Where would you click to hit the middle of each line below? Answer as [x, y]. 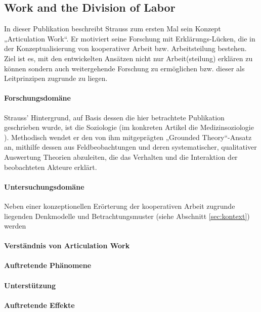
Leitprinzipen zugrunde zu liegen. [56, 78]
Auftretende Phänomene [48, 265]
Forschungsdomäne [37, 98]
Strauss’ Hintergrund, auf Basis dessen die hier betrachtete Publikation [114, 117]
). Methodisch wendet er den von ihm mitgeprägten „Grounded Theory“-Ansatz [128, 137]
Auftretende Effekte [39, 305]
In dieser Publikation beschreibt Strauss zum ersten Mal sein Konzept [113, 29]
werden [15, 226]
